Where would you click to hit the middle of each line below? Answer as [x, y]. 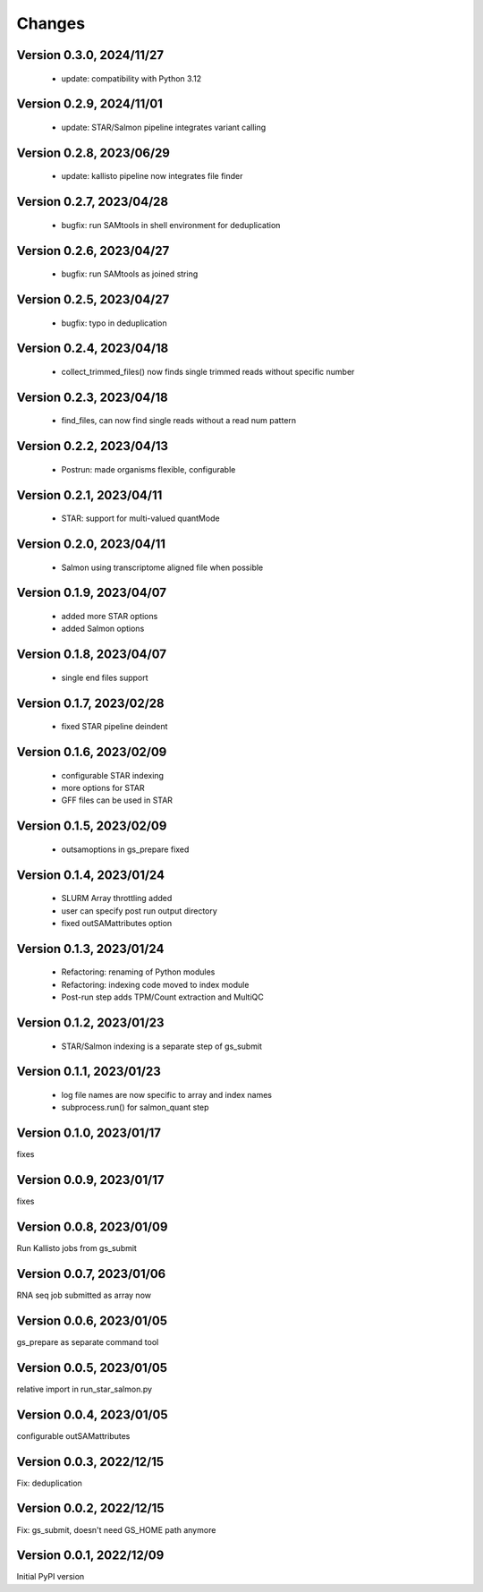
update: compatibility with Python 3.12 [131, 78]
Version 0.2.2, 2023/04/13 [93, 446]
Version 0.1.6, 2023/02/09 [92, 752]
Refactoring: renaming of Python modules [138, 972]
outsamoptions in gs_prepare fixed [125, 849]
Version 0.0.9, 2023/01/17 [90, 1180]
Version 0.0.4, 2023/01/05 [93, 1414]
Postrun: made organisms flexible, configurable [148, 469]
